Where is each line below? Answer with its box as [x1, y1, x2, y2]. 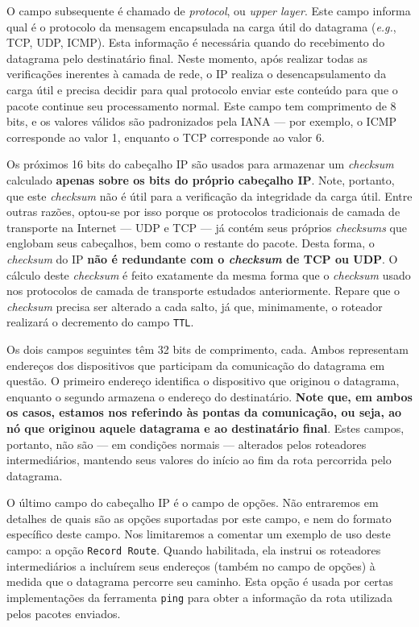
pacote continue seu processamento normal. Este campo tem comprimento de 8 [6, 97, 396, 114]
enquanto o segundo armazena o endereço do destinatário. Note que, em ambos [6, 388, 413, 405]
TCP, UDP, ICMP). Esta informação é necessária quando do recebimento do [6, 34, 385, 51]
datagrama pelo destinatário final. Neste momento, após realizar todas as [6, 49, 368, 66]
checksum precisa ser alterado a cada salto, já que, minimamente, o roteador [6, 297, 383, 314]
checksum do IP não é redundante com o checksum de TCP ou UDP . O [6, 250, 398, 267]
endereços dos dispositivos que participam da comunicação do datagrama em [6, 356, 385, 373]
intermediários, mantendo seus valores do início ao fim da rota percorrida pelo [6, 451, 392, 468]
